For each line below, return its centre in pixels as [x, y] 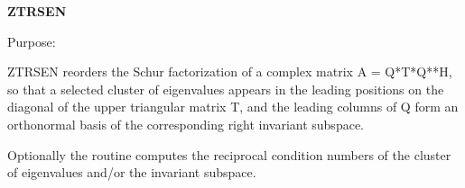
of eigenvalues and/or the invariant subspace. [132, 172]
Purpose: [32, 41]
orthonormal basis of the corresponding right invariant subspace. [186, 124]
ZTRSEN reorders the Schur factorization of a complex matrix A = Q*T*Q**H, [230, 72]
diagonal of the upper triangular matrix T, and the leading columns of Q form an [233, 107]
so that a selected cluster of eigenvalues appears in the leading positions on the [226, 89]
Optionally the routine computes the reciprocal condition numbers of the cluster [229, 154]
